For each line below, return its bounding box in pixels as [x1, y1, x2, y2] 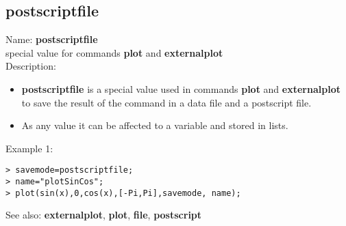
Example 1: [5, 141, 53, 155]
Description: [5, 59, 56, 73]
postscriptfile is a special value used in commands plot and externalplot [21, 81, 341, 96]
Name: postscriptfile [5, 32, 98, 46]
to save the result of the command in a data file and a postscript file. [21, 95, 312, 109]
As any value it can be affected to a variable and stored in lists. [21, 118, 288, 132]
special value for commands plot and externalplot [5, 45, 223, 59]
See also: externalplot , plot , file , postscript [5, 208, 202, 222]
